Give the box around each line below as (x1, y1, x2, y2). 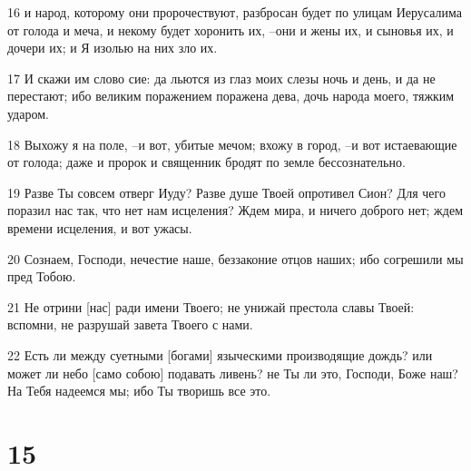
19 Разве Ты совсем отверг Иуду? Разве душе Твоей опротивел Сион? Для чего (7, 182, 446, 201)
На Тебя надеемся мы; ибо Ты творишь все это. (7, 381, 271, 400)
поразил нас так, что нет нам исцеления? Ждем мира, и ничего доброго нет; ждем (7, 201, 463, 220)
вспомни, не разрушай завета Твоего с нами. (7, 315, 253, 334)
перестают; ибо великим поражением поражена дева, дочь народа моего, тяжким (7, 86, 455, 105)
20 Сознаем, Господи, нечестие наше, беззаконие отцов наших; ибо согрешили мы (7, 249, 464, 268)
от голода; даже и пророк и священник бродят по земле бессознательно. (7, 152, 406, 172)
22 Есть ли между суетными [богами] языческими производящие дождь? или (7, 345, 433, 364)
